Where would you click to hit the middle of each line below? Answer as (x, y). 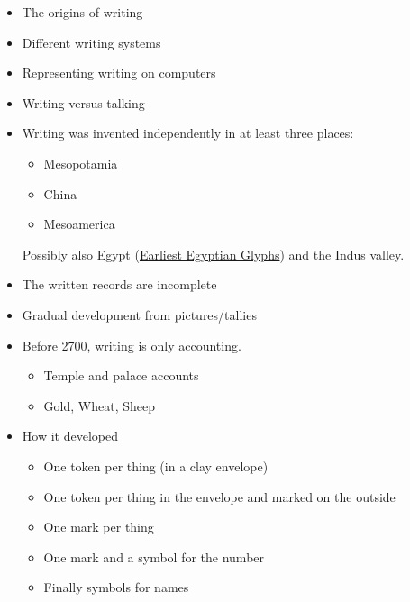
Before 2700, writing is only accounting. (132, 345)
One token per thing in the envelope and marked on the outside (219, 496)
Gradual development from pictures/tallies (139, 314)
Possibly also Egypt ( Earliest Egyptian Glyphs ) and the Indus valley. (213, 254)
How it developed (70, 436)
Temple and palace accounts (121, 375)
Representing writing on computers (119, 73)
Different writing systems (91, 42)
